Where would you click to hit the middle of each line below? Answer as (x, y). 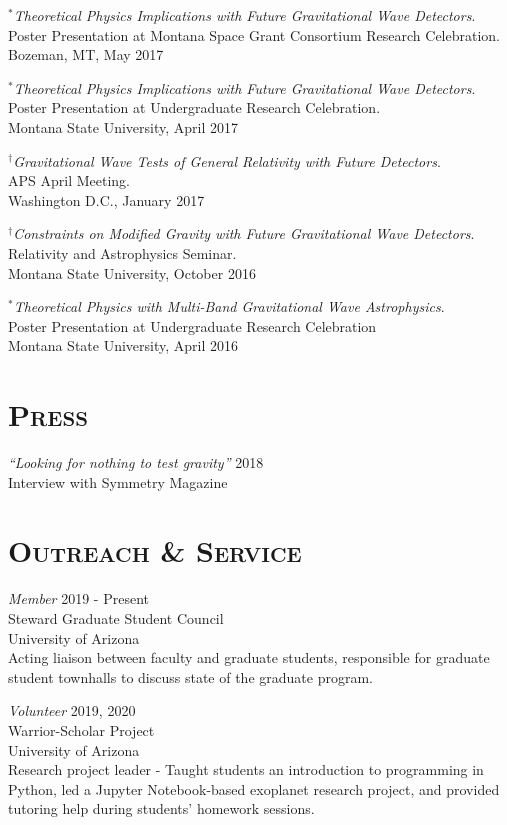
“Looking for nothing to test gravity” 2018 (136, 462)
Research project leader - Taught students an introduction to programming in (246, 769)
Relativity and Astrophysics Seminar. (122, 252)
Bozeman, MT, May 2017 (86, 54)
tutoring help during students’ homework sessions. (161, 808)
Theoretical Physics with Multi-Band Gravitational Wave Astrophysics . (229, 306)
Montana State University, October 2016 (132, 272)
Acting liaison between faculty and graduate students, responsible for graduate (249, 657)
